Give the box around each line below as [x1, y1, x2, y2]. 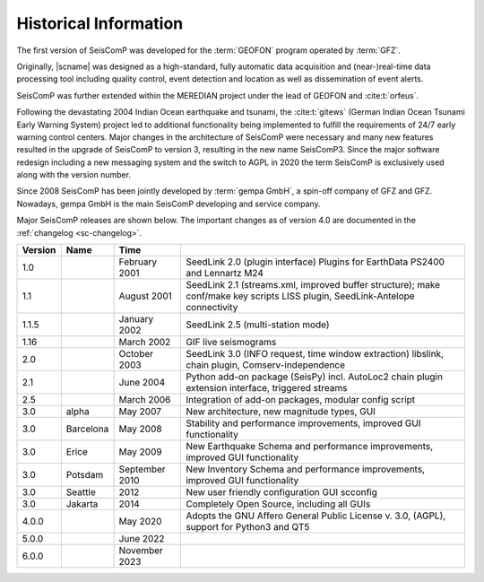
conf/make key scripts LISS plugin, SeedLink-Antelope [185, 290, 416, 302]
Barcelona [65, 422, 109, 435]
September [118, 463, 166, 475]
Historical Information [16, 13, 184, 33]
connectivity [185, 301, 238, 314]
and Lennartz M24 [185, 267, 264, 280]
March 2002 [118, 336, 171, 349]
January [118, 313, 154, 326]
